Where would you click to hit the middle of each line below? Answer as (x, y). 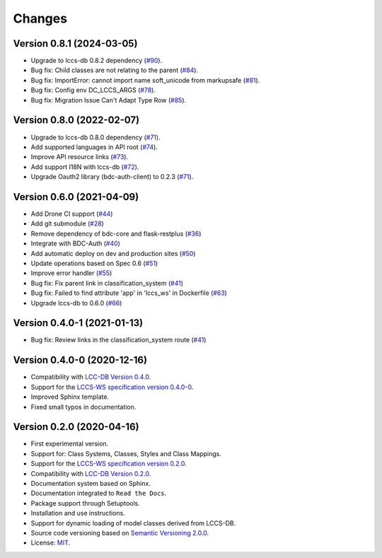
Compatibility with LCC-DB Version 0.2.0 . (91, 473)
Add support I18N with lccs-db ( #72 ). (85, 167)
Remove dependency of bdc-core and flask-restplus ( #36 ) (116, 233)
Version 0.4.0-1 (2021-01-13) (78, 323)
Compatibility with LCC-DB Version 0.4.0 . (91, 377)
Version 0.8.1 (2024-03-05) (75, 43)
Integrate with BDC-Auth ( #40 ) (75, 243)
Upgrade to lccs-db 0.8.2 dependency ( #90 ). (97, 61)
